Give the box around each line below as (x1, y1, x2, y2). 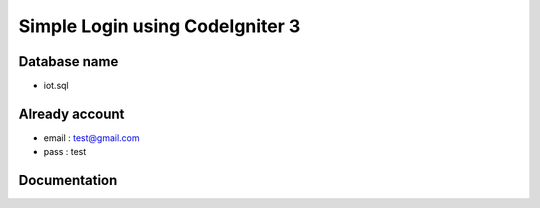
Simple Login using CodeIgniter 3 (18, 15, 301, 37)
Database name (18, 53, 119, 70)
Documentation (18, 172, 118, 189)
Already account (18, 105, 125, 122)
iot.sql (43, 80, 69, 92)
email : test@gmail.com (43, 131, 140, 144)
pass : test (43, 146, 87, 158)
